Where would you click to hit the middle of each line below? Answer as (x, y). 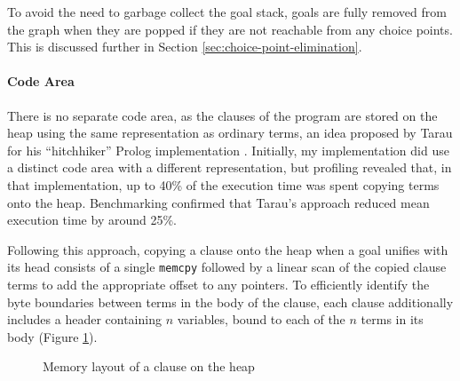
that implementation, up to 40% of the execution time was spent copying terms (223, 184)
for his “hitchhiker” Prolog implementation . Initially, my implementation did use (228, 150)
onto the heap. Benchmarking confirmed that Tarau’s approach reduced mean (218, 202)
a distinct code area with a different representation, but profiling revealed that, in (230, 167)
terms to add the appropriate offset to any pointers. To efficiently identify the (218, 284)
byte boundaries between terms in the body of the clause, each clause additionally (230, 302)
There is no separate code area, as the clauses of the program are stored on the (222, 115)
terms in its (392, 319)
